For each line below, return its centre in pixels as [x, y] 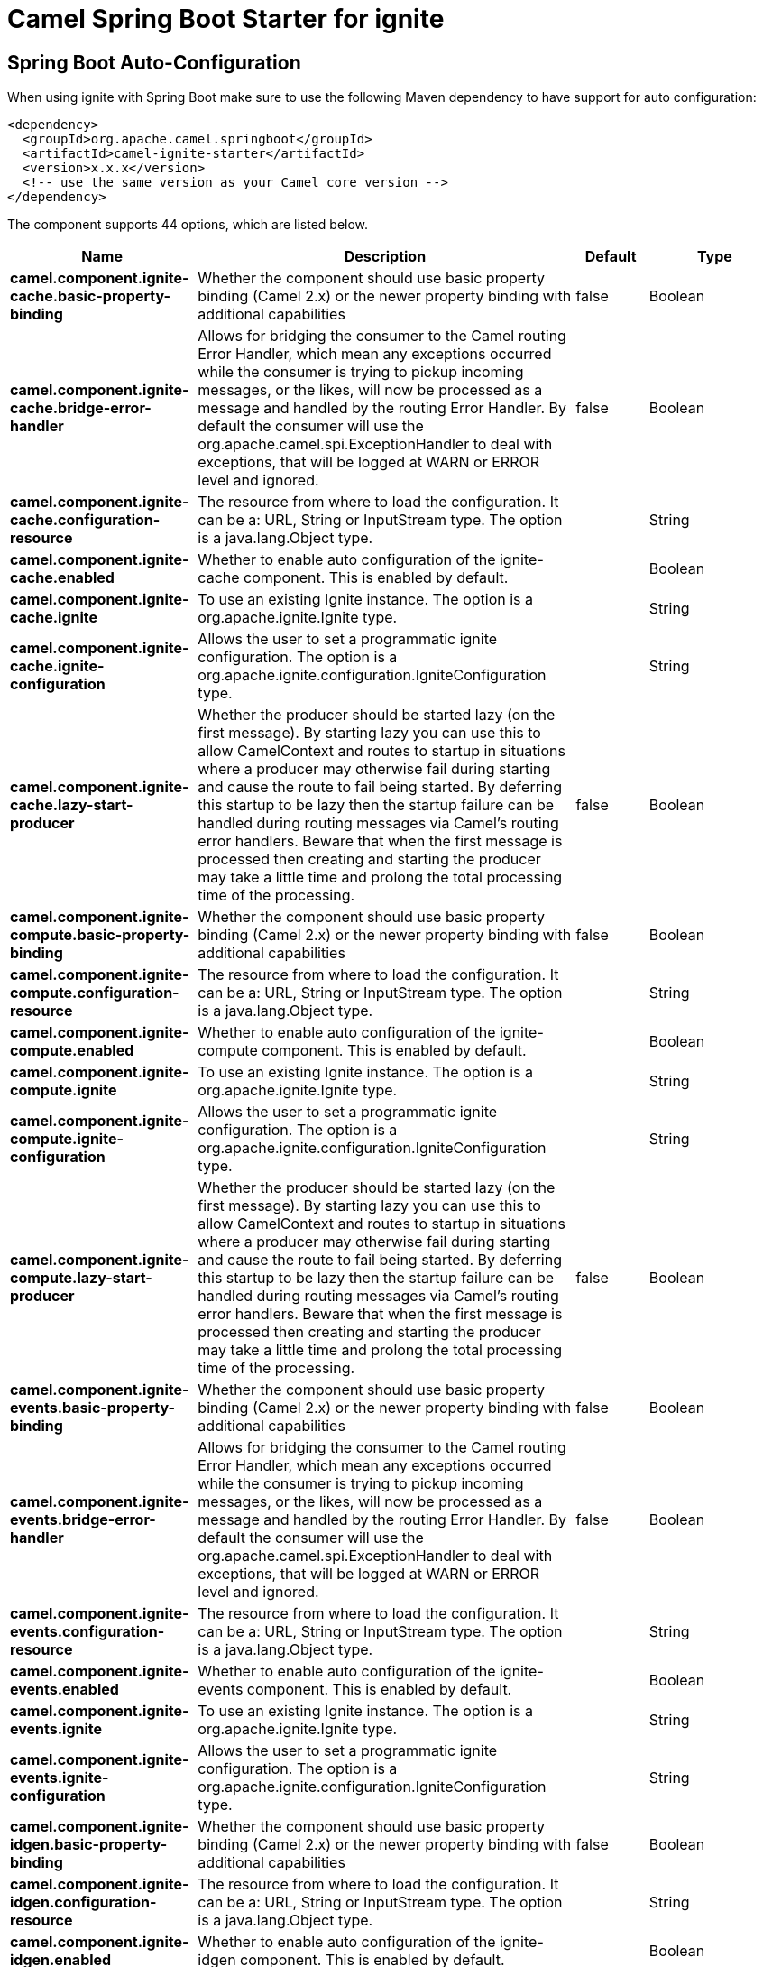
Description [385, 257]
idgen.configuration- [83, 1902]
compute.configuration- [95, 993]
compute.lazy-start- [81, 1278]
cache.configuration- [85, 520]
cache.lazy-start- [72, 805]
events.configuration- [87, 1632]
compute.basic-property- [100, 935]
